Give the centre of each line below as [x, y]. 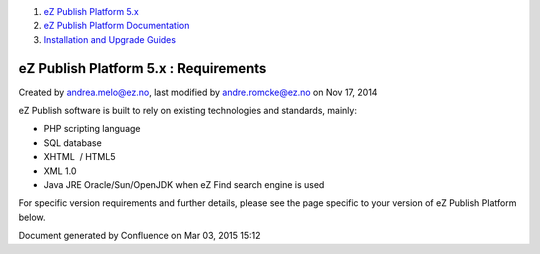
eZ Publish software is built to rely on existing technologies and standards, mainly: [187, 111]
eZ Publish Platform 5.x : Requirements [142, 68]
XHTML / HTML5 [79, 157]
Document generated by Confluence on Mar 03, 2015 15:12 [139, 236]
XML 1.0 [60, 171]
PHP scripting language [92, 129]
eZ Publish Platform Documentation [116, 26]
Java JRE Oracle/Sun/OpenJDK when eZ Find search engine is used [184, 185]
